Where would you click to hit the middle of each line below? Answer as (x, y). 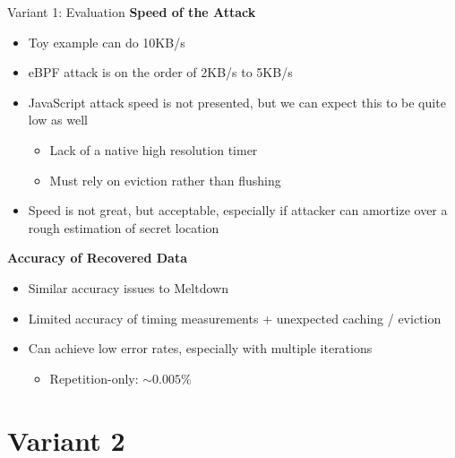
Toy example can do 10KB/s (107, 42)
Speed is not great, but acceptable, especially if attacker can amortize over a (238, 210)
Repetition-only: (94, 378)
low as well (58, 120)
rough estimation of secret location (124, 227)
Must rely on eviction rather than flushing (165, 180)
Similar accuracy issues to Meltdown (128, 287)
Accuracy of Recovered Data (97, 258)
